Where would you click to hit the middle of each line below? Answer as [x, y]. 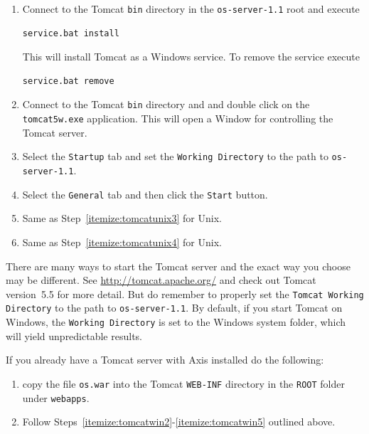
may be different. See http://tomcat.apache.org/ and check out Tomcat [161, 280]
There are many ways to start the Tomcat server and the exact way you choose [178, 266]
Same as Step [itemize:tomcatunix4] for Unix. [122, 242]
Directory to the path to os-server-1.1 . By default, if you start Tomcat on [174, 308]
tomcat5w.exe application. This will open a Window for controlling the [178, 118]
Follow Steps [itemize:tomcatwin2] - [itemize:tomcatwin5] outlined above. [179, 422]
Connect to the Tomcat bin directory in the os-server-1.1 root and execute [191, 9]
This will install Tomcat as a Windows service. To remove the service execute [191, 57]
